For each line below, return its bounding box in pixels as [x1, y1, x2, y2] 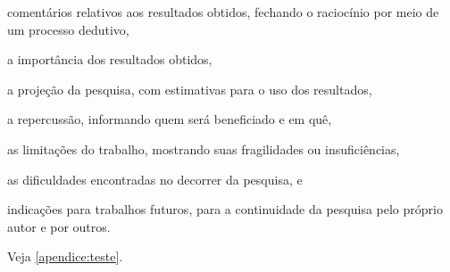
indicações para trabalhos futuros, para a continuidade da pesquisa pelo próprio [7, 200, 443, 218]
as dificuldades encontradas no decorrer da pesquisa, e [7, 169, 303, 188]
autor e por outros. [7, 217, 111, 235]
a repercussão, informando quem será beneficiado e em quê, [7, 110, 332, 128]
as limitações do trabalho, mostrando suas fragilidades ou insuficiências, [7, 139, 400, 158]
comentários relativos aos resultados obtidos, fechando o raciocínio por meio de [7, 3, 439, 21]
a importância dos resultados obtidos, [7, 50, 212, 69]
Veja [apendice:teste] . [7, 247, 123, 266]
